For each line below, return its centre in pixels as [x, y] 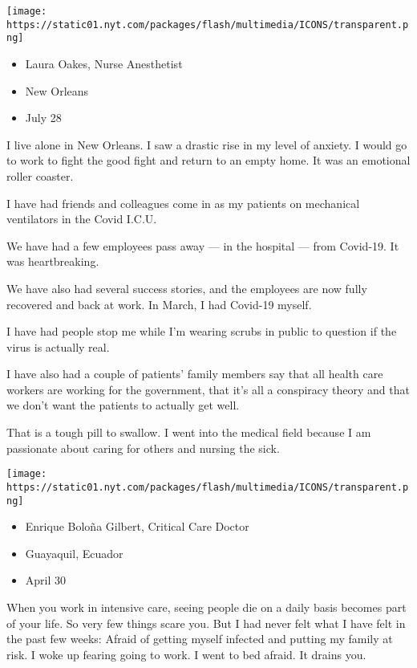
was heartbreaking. [53, 261]
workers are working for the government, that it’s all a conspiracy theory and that [208, 389]
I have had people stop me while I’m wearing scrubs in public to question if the [202, 331]
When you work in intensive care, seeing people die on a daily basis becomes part [206, 607]
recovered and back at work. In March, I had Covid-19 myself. [159, 304]
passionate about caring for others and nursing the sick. [143, 448]
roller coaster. [40, 175]
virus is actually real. [58, 346]
